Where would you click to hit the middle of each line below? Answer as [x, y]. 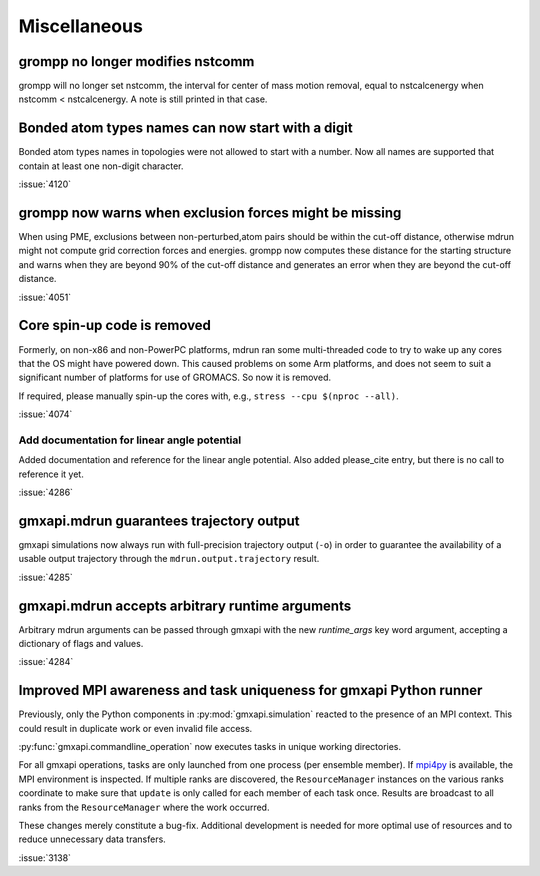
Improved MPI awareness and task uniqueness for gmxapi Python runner [250, 690]
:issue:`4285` [46, 577]
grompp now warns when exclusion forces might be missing [210, 212]
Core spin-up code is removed [115, 325]
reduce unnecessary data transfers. [92, 839]
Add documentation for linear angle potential [130, 440]
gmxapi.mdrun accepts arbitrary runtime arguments [185, 605]
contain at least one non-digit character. [101, 166]
